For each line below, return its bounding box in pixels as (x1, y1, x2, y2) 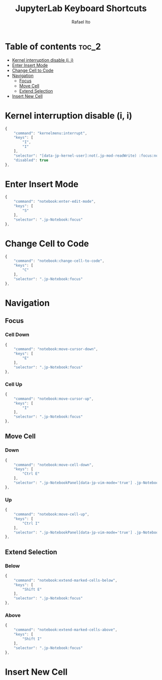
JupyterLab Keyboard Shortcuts (15, 3, 147, 14)
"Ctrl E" (22, 471, 40, 476)
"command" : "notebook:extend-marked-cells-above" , (13, 628, 118, 632)
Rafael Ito (71, 19, 91, 25)
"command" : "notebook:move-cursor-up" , (13, 396, 94, 401)
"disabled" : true (13, 158, 49, 162)
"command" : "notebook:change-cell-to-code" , (13, 259, 105, 263)
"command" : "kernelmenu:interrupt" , (13, 130, 88, 136)
